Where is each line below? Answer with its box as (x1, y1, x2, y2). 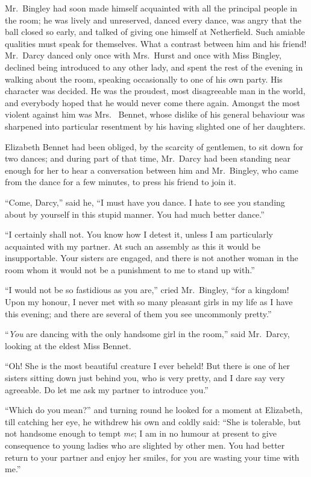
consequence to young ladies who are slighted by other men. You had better (5, 439, 285, 451)
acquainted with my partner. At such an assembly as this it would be (5, 239, 260, 252)
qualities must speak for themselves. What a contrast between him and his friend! (5, 37, 307, 49)
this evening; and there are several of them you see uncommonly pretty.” (5, 307, 272, 320)
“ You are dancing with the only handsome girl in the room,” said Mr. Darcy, (5, 327, 290, 340)
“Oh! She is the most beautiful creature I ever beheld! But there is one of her (5, 359, 291, 372)
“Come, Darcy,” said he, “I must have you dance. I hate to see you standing (5, 195, 285, 208)
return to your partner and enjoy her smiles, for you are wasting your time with (5, 450, 300, 463)
